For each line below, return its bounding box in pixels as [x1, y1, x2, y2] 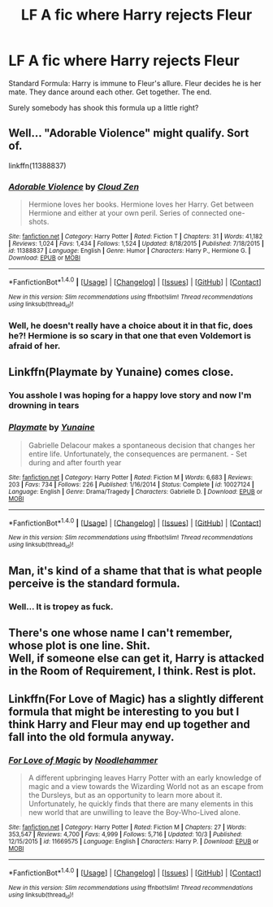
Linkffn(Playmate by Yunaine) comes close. [8, 365, 234, 379]
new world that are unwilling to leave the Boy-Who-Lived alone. [28, 807, 241, 817]
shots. [28, 217, 50, 227]
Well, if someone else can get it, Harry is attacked [8, 652, 265, 665]
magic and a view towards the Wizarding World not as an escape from [28, 781, 264, 791]
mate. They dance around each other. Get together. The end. [8, 87, 212, 97]
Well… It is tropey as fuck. [8, 600, 114, 612]
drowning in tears [8, 400, 80, 412]
